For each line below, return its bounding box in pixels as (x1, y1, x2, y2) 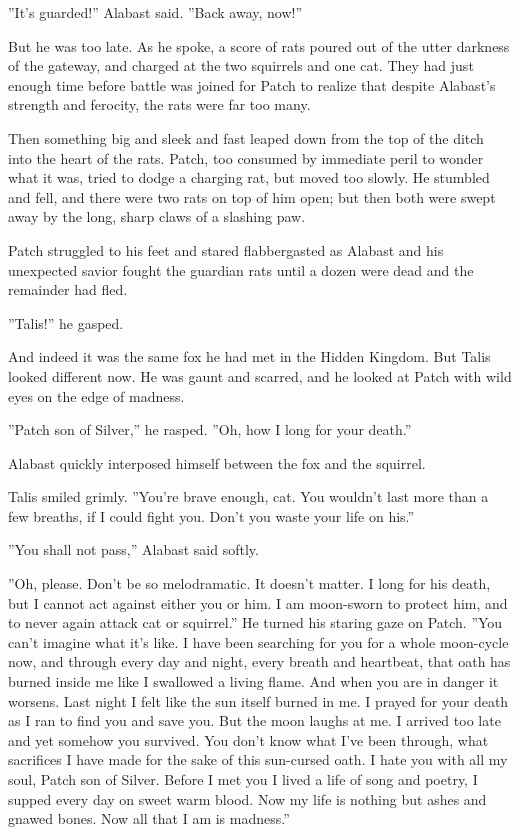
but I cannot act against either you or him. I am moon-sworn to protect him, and (8, 592, 508, 613)
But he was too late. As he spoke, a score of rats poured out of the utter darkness (8, 35, 510, 56)
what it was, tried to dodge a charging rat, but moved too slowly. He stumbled (8, 167, 490, 188)
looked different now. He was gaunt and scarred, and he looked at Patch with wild (8, 365, 512, 386)
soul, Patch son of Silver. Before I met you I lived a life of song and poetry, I (8, 769, 478, 789)
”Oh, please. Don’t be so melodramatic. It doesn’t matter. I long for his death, (8, 573, 491, 594)
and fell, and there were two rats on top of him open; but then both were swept (8, 186, 496, 207)
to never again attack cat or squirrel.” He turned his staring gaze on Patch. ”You (8, 612, 503, 633)
